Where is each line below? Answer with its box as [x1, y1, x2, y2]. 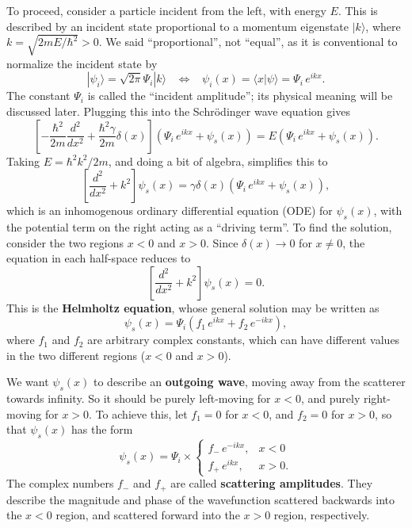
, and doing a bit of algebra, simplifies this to [108, 152, 328, 169]
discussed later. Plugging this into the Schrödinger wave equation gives [6, 102, 350, 119]
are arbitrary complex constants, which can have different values [87, 331, 400, 348]
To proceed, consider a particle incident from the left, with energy [6, 2, 326, 18]
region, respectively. [273, 507, 370, 523]
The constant [6, 87, 71, 104]
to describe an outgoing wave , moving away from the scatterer [93, 373, 406, 390]
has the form [71, 421, 133, 438]
